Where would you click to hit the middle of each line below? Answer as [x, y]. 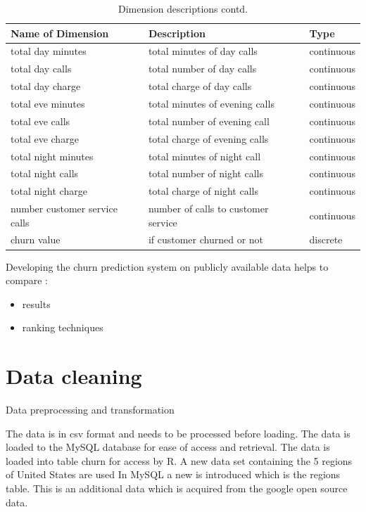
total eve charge [45, 138]
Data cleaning [74, 376]
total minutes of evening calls [211, 103]
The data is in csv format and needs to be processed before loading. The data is [178, 433]
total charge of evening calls [208, 138]
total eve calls [40, 121]
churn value [36, 239]
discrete [326, 239]
